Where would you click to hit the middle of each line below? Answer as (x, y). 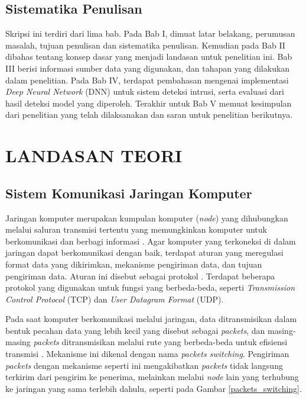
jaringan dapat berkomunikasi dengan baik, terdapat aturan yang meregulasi (144, 252)
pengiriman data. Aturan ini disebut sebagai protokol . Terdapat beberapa (140, 276)
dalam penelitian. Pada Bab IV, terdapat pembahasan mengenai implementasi (147, 80)
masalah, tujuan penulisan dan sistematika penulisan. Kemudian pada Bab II (145, 45)
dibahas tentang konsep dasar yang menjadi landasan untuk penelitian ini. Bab (149, 57)
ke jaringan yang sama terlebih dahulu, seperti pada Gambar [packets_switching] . (154, 388)
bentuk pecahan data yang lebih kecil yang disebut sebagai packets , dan (135, 330)
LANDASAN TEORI (94, 155)
